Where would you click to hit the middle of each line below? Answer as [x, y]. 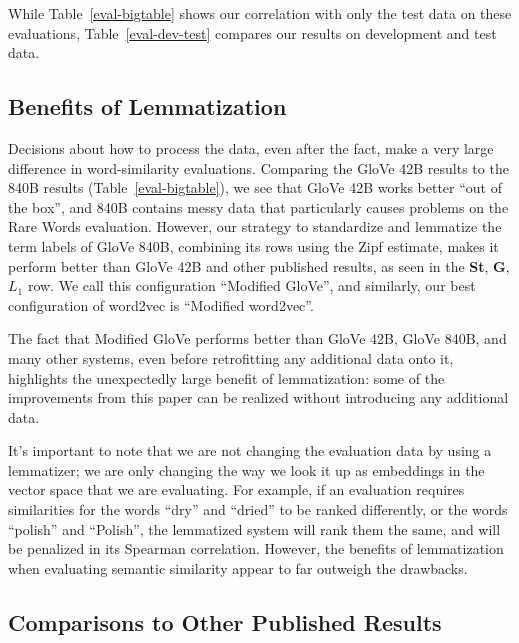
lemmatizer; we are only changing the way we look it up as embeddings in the [246, 469]
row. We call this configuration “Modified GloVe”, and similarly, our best [251, 285]
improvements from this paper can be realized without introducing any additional [258, 397]
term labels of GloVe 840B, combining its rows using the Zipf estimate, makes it [253, 245]
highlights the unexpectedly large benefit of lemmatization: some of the [226, 377]
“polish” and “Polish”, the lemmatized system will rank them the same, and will [254, 528]
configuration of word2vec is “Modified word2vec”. [161, 304]
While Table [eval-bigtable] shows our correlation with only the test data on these [260, 13]
